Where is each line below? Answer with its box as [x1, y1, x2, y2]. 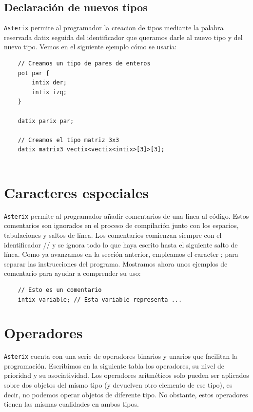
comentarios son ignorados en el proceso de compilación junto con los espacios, [4, 220, 239, 230]
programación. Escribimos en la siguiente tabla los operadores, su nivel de [4, 360, 224, 371]
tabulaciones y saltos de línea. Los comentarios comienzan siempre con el [4, 229, 222, 240]
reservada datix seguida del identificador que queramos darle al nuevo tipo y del [4, 32, 243, 42]
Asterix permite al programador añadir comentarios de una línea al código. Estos [4, 210, 249, 221]
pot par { [18, 69, 50, 77]
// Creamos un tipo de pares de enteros [18, 60, 151, 67]
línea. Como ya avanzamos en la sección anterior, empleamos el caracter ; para [4, 249, 238, 259]
